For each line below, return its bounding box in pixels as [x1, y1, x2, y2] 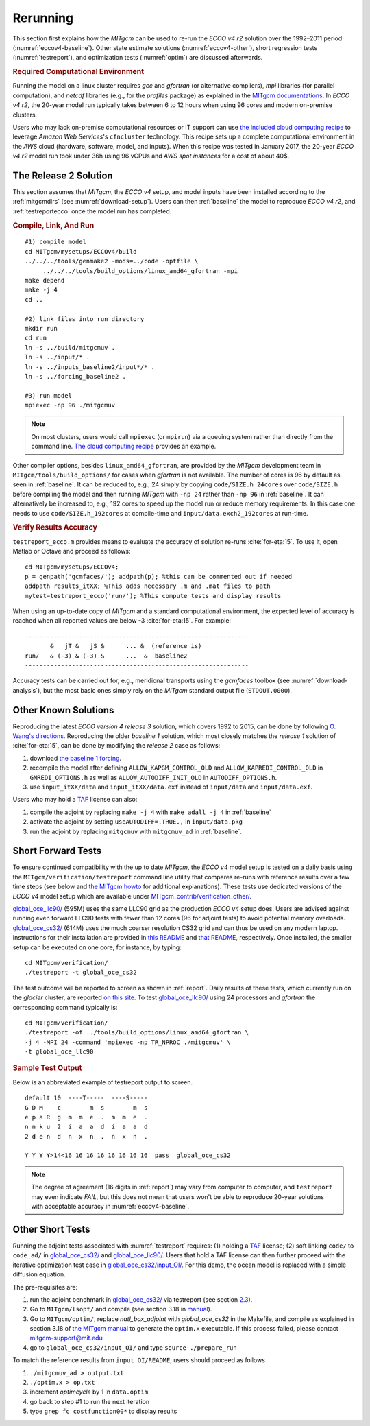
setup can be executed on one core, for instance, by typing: [12, 943, 182, 951]
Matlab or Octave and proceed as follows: [12, 547, 131, 556]
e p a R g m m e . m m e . [25, 1113, 148, 1121]
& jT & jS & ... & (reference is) [50, 642, 202, 650]
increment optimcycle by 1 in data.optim [29, 1388, 149, 1396]
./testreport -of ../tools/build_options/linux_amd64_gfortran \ [25, 1029, 249, 1036]
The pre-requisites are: [12, 1283, 78, 1291]
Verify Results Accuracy [12, 523, 97, 532]
